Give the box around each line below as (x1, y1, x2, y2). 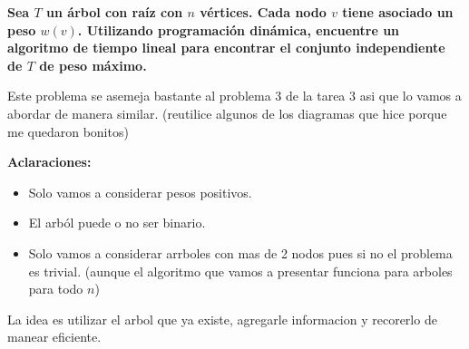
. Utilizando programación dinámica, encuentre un (77, 20, 400, 39)
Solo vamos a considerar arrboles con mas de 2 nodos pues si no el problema (28, 243, 453, 262)
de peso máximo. (39, 55, 147, 74)
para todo (28, 279, 83, 298)
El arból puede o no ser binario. (28, 213, 206, 232)
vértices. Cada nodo (200, 3, 327, 21)
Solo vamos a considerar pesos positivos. (28, 182, 252, 201)
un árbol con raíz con (46, 3, 183, 21)
